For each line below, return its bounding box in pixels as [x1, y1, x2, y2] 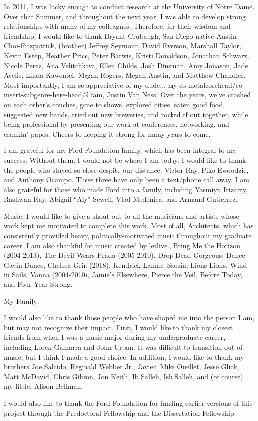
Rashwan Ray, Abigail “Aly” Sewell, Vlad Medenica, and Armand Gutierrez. [4, 194, 238, 204]
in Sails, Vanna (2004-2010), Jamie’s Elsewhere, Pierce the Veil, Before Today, [4, 269, 243, 280]
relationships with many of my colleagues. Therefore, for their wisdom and [4, 21, 231, 31]
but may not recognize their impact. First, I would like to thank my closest [4, 322, 233, 332]
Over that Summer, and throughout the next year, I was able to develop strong [4, 11, 246, 21]
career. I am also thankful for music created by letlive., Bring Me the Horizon [4, 240, 241, 250]
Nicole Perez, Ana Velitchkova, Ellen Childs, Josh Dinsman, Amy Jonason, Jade [4, 60, 248, 70]
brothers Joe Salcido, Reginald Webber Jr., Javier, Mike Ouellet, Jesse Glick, [4, 361, 239, 372]
